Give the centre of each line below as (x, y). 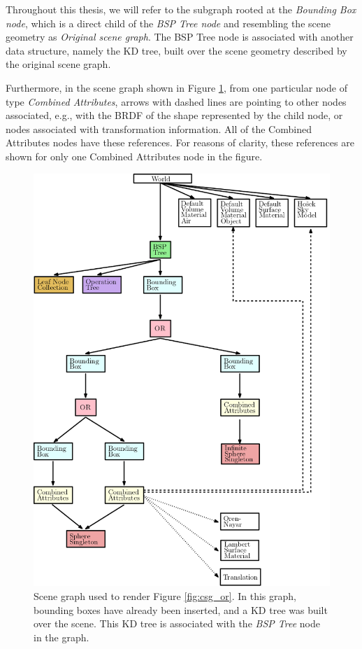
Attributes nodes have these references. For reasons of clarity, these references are (180, 142)
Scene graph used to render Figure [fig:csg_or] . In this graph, (165, 596)
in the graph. (61, 637)
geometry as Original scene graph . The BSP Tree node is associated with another (180, 37)
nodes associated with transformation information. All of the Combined (159, 128)
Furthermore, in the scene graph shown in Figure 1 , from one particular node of (176, 87)
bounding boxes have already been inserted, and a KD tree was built (181, 609)
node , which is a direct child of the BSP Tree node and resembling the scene (168, 23)
